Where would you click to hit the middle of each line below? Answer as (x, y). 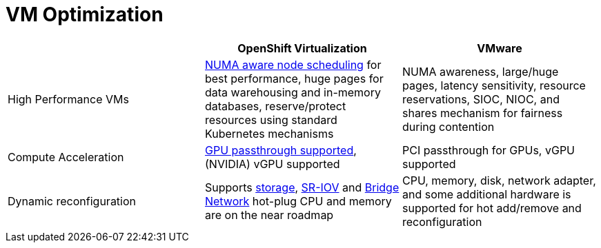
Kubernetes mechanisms (269, 133)
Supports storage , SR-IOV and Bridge (302, 187)
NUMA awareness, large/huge (480, 71)
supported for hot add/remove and (492, 208)
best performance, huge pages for (294, 78)
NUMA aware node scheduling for (293, 64)
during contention (448, 126)
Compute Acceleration (66, 157)
